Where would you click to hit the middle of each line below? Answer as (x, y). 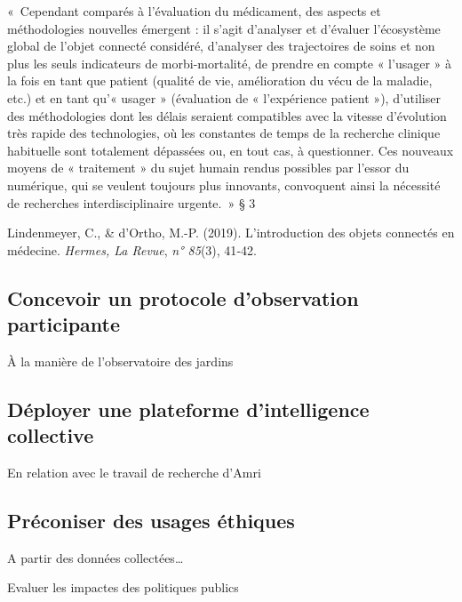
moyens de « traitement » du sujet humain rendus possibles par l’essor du (208, 168)
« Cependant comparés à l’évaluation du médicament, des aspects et (194, 11)
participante (64, 324)
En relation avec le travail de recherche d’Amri (134, 473)
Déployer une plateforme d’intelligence (188, 409)
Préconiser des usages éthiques (151, 521)
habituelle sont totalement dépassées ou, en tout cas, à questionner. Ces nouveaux (231, 150)
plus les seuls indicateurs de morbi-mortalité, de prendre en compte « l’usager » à (230, 63)
